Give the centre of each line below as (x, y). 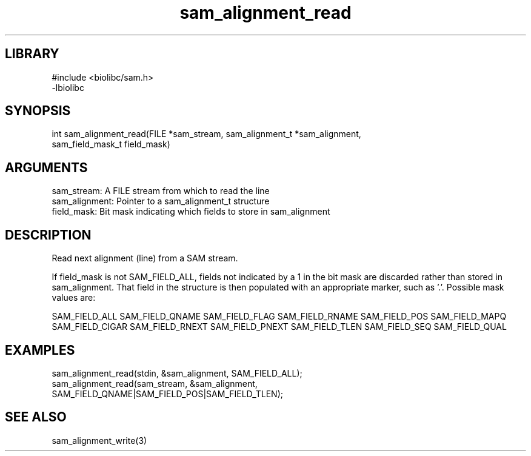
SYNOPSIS (38, 111)
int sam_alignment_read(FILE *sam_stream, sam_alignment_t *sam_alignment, (206, 134)
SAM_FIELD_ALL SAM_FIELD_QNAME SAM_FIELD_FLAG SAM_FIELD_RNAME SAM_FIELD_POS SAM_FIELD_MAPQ (279, 317)
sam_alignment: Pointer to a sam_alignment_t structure (161, 201)
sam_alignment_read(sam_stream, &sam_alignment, (155, 383)
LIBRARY (32, 54)
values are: (74, 298)
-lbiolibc (68, 87)
